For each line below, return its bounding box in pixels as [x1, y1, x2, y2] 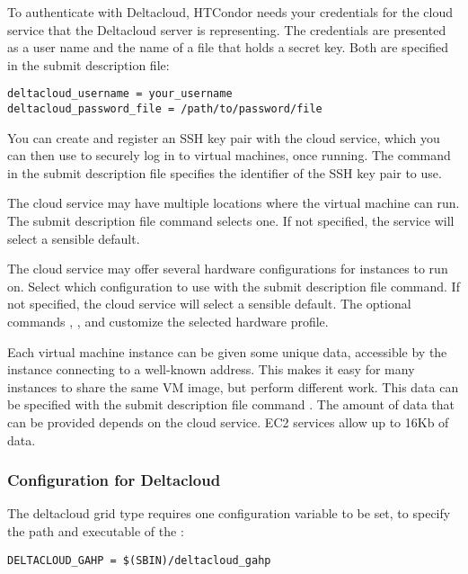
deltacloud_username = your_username [7, 87, 233, 101]
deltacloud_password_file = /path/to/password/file [7, 103, 322, 116]
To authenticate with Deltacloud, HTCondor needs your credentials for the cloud [7, 3, 453, 21]
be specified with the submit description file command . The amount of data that [7, 395, 455, 414]
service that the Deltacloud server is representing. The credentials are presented [7, 20, 446, 39]
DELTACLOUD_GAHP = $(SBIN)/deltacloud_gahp [7, 553, 271, 567]
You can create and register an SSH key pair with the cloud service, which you [7, 128, 440, 147]
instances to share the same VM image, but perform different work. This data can [7, 377, 459, 396]
